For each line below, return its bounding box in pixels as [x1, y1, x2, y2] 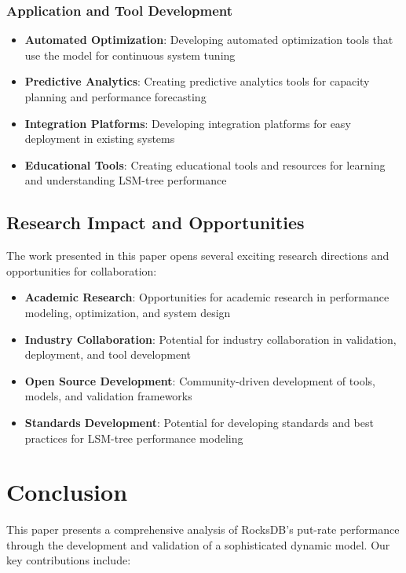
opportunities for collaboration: [6, 262, 157, 279]
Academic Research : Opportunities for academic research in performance [24, 289, 390, 305]
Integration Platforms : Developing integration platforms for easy [24, 115, 351, 131]
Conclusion [6, 476, 128, 508]
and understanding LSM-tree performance [24, 172, 227, 188]
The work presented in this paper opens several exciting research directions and [6, 247, 390, 264]
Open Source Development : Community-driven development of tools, [24, 372, 375, 389]
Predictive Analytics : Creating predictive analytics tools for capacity [24, 73, 370, 89]
